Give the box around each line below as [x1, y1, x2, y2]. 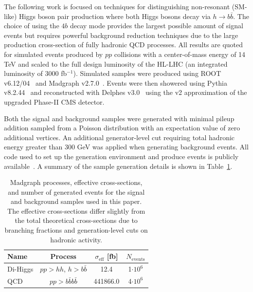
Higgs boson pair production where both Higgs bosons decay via [19, 11, 211, 21]
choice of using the [4, 20, 59, 31]
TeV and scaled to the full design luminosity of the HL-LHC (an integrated [4, 58, 228, 69]
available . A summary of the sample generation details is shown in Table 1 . [4, 161, 233, 171]
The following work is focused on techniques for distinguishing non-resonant [4, 1, 230, 11]
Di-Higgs [7, 264, 34, 274]
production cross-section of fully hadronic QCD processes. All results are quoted [4, 39, 243, 50]
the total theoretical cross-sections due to [15, 215, 138, 225]
